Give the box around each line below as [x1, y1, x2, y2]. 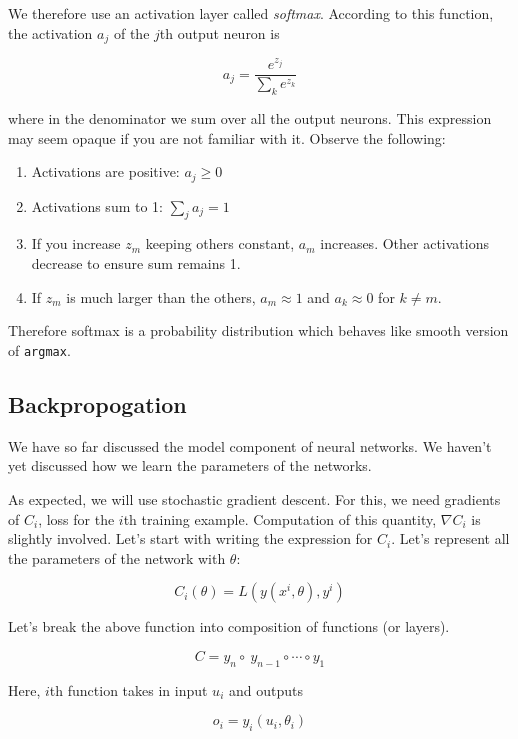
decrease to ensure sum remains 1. [31, 253, 241, 274]
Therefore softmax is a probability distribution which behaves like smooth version [8, 320, 509, 341]
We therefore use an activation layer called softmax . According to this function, [8, 3, 494, 23]
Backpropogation [8, 388, 187, 419]
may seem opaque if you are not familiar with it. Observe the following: [8, 127, 446, 148]
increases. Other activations [320, 233, 489, 254]
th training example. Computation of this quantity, [123, 508, 437, 529]
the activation [8, 22, 93, 43]
